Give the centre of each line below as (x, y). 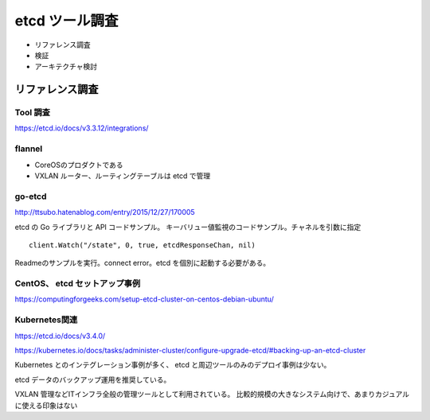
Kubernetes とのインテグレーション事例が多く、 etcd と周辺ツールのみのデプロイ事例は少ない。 (173, 365)
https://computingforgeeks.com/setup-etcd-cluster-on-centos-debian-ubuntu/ (144, 299)
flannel (29, 149)
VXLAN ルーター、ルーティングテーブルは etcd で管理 (123, 176)
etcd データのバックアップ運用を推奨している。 (93, 379)
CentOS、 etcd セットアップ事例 (78, 284)
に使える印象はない (46, 405)
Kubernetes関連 (46, 320)
